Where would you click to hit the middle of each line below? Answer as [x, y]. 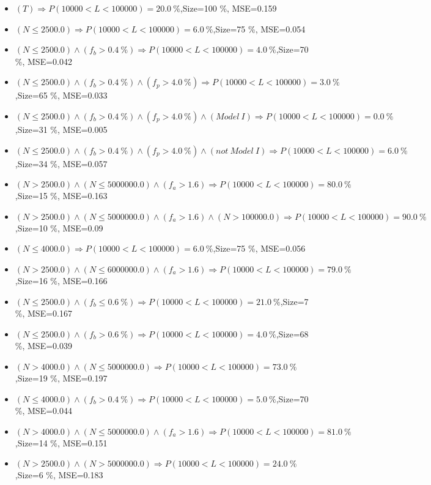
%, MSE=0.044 [43, 411]
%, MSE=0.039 [43, 346]
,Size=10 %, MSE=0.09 [59, 227]
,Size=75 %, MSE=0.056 [259, 248]
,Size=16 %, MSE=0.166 [61, 280]
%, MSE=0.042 [43, 61]
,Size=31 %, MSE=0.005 [61, 129]
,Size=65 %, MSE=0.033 [61, 95]
